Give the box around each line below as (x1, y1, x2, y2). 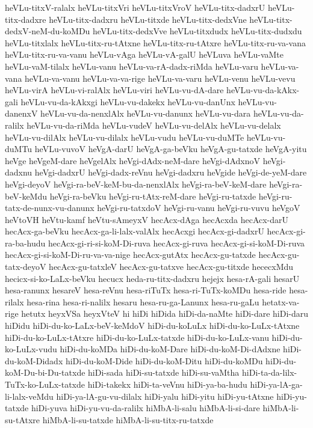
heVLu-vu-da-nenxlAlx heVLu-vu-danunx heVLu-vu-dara (40, 107, 251, 120)
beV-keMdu (5, 189, 48, 202)
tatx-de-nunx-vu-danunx (5, 201, 95, 214)
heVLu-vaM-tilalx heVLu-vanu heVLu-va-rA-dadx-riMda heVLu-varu (5, 60, 258, 72)
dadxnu (5, 166, 33, 179)
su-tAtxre (5, 413, 40, 426)
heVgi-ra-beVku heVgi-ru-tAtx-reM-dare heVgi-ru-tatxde (49, 189, 256, 202)
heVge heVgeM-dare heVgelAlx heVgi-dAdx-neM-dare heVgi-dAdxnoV (5, 154, 261, 167)
